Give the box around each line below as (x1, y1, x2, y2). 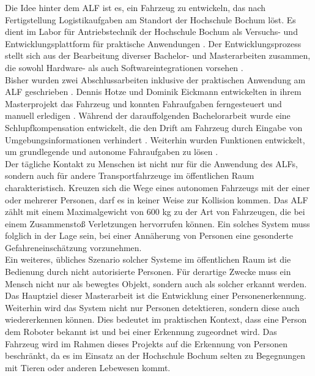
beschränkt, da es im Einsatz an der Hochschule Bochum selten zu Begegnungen (5, 349, 305, 362)
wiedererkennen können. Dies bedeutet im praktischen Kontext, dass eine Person (5, 313, 307, 326)
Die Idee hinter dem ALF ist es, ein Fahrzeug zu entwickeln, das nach (5, 1, 266, 13)
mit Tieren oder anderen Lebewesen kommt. (5, 361, 171, 374)
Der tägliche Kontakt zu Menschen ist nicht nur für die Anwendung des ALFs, (5, 157, 298, 170)
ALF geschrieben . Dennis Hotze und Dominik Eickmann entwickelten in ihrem (5, 85, 302, 98)
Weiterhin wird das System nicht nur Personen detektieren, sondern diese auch (5, 301, 300, 314)
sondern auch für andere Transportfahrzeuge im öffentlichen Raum (5, 169, 254, 182)
